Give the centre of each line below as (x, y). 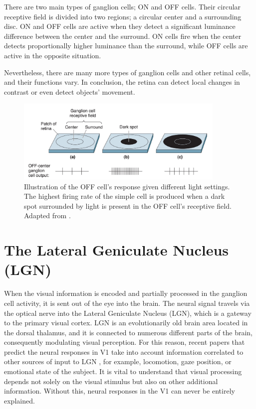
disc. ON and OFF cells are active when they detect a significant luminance (120, 26)
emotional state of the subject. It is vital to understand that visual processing (123, 371)
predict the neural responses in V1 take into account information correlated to (124, 351)
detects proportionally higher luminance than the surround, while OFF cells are (126, 46)
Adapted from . (47, 215)
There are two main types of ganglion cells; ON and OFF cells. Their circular (123, 6)
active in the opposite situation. (53, 55)
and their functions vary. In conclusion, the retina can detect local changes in (122, 82)
